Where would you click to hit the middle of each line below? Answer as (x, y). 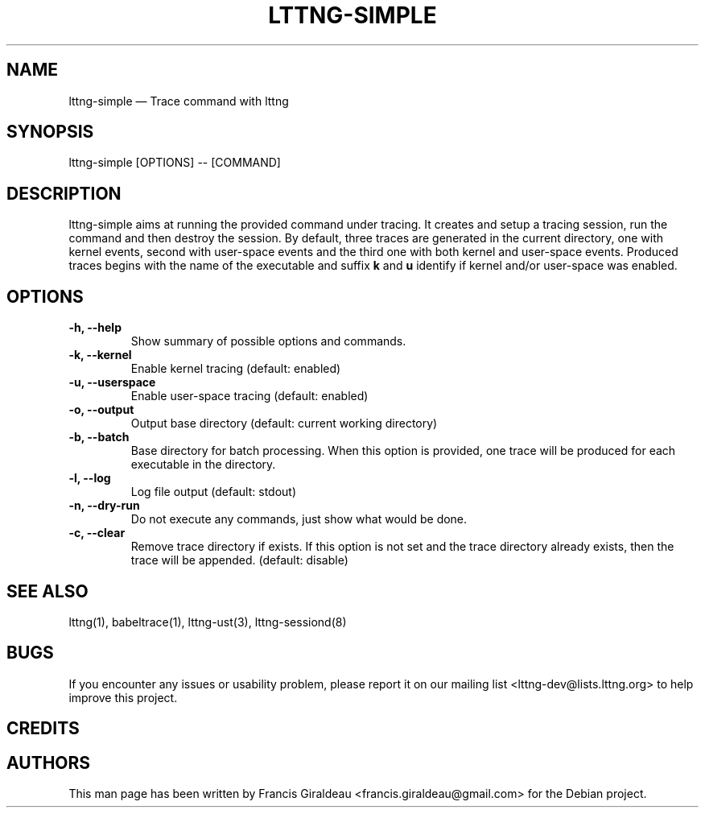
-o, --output (101, 410)
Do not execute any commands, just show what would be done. (299, 519)
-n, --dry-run (104, 506)
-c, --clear (97, 533)
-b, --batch (99, 437)
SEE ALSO (47, 591)
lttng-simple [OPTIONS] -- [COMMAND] (175, 163)
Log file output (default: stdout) (214, 492)
